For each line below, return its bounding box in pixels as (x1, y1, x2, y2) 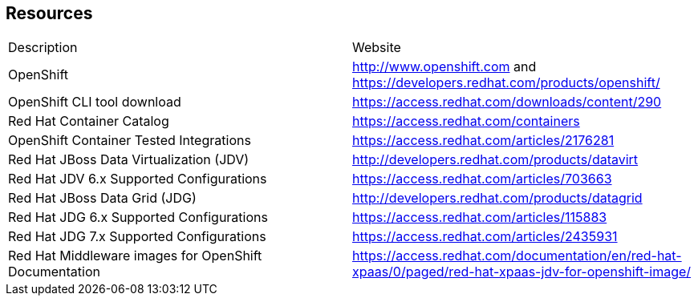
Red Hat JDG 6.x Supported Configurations (8, 209, 268, 226)
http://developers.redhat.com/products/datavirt (352, 151, 639, 168)
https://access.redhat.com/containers (352, 113, 580, 130)
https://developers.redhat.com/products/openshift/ (352, 74, 660, 91)
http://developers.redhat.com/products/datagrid (352, 190, 643, 207)
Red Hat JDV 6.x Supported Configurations (8, 171, 267, 187)
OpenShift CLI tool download (8, 94, 181, 111)
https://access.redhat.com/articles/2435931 (352, 228, 618, 245)
